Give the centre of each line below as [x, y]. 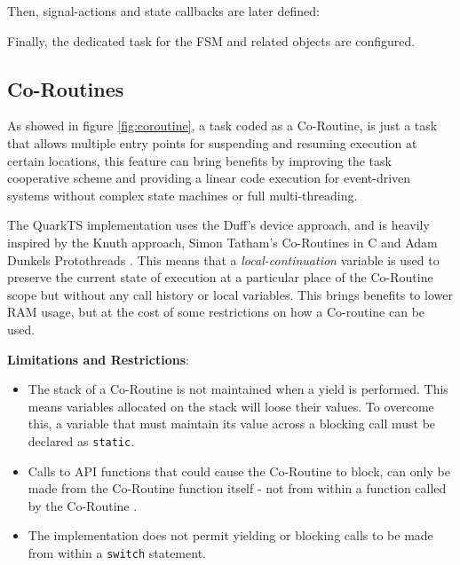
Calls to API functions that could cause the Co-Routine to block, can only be [239, 471]
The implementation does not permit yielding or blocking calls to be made [230, 535]
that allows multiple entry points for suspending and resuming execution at [212, 142]
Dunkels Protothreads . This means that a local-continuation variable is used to [223, 259]
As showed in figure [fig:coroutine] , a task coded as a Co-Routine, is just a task [222, 126]
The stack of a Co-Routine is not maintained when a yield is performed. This [238, 389]
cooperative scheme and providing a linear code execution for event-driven [209, 178]
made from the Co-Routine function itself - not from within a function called [237, 488]
